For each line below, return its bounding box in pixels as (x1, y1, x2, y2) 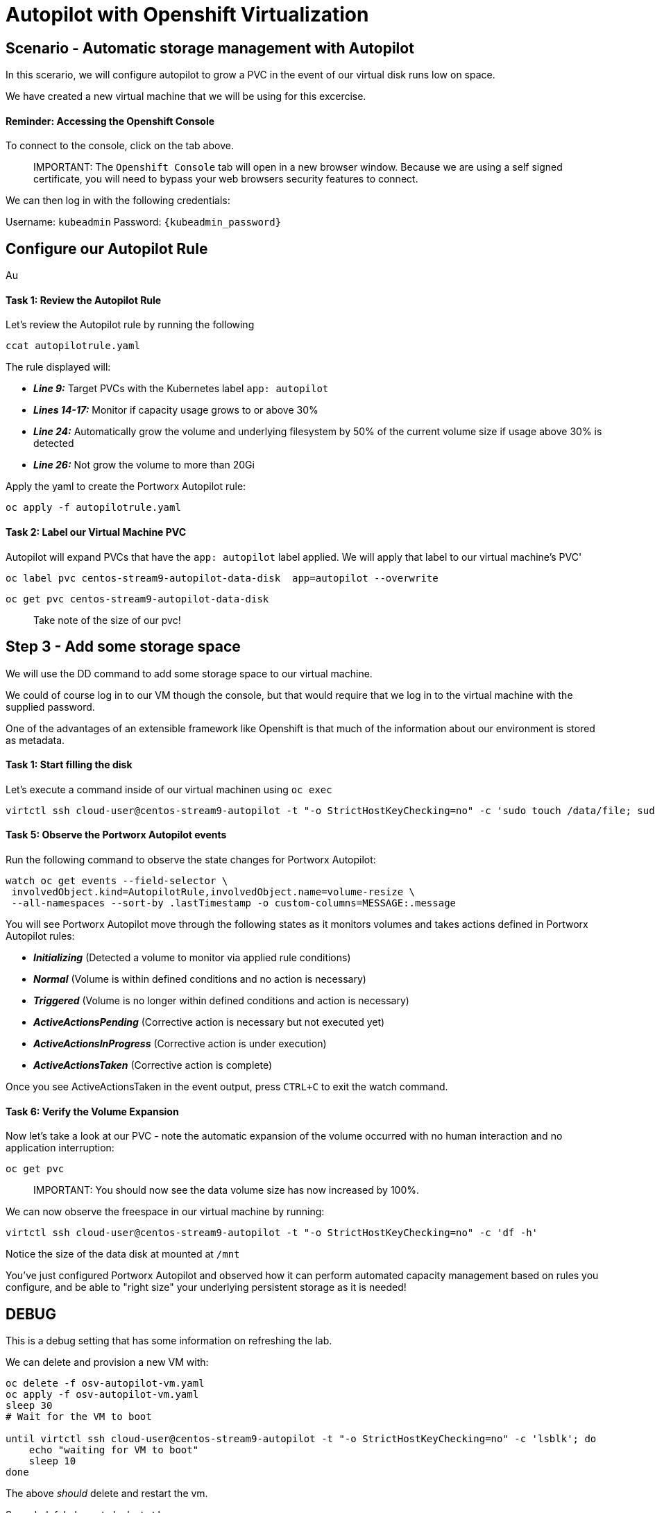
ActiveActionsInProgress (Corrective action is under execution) (33, 1037, 327, 1049)
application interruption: (6, 1142, 114, 1154)
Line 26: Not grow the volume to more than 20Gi (33, 459, 255, 471)
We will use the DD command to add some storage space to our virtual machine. (6, 667, 373, 679)
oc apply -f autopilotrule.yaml (6, 502, 181, 514)
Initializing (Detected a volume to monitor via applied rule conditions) (33, 951, 351, 963)
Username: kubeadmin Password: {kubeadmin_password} (6, 216, 282, 228)
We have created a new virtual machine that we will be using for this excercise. (6, 90, 366, 103)
